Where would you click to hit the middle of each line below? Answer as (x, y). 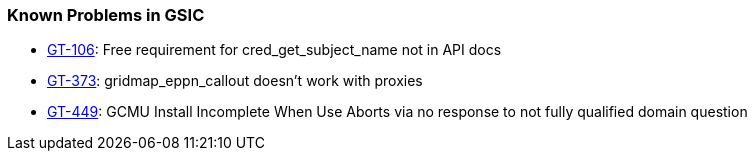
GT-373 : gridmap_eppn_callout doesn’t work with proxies (235, 81)
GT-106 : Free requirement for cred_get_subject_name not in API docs (274, 50)
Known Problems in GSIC (106, 15)
